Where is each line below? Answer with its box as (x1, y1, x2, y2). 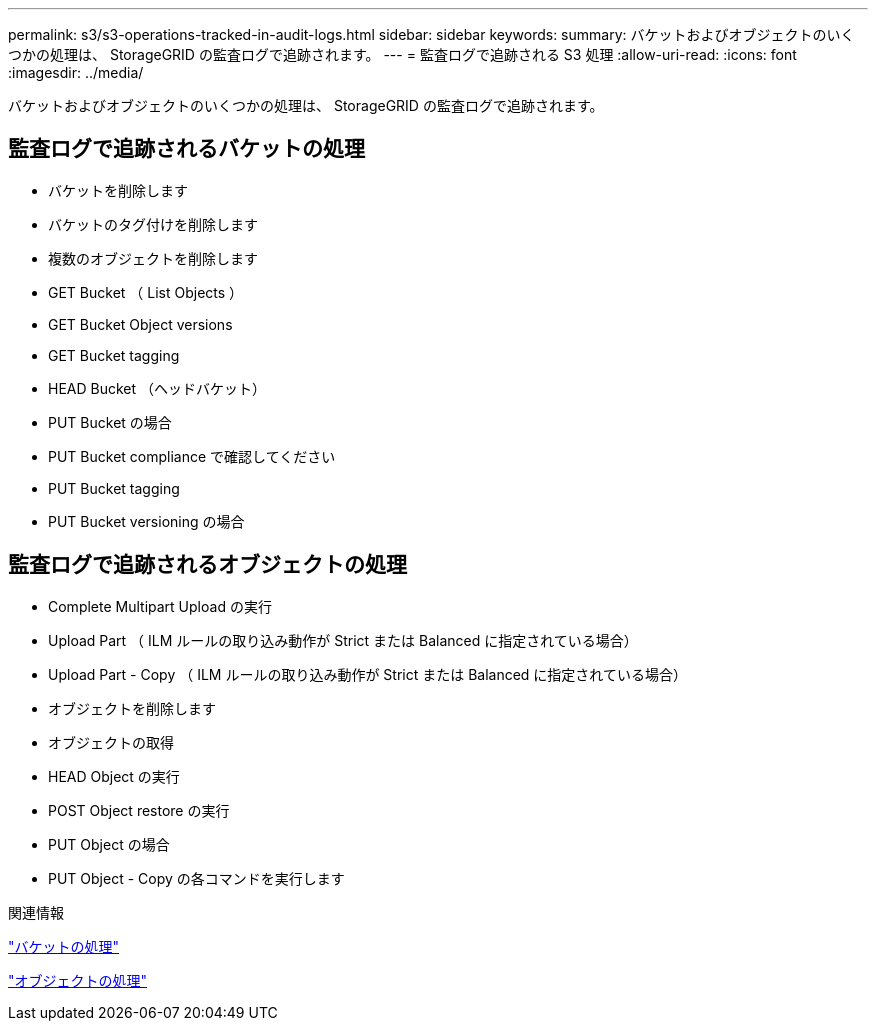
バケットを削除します (48, 181, 188, 199)
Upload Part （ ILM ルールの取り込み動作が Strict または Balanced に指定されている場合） (48, 631, 638, 649)
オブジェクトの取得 (48, 733, 174, 751)
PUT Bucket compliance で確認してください (48, 447, 336, 465)
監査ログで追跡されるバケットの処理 (8, 136, 365, 162)
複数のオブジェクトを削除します (48, 249, 258, 267)
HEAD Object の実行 (48, 767, 180, 785)
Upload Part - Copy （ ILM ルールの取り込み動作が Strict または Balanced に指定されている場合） (48, 665, 687, 683)
